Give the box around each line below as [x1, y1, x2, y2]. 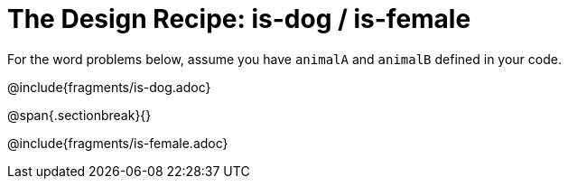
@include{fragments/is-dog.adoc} [7, 79, 211, 95]
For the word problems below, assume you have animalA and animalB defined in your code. [7, 51, 562, 67]
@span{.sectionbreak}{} [7, 107, 152, 123]
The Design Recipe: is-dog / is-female [7, 4, 471, 34]
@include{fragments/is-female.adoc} [7, 135, 228, 151]
